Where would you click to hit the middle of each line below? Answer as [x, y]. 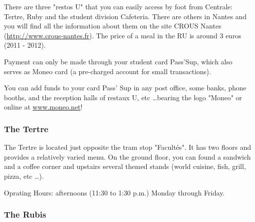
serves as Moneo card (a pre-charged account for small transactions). [108, 71]
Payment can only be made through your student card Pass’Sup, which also [118, 61]
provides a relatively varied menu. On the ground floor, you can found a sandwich [127, 156]
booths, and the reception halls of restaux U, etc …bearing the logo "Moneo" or [123, 97]
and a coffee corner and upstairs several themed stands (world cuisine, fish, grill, [125, 166]
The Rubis [25, 214]
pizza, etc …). [24, 176]
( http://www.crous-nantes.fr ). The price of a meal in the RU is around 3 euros [123, 35]
